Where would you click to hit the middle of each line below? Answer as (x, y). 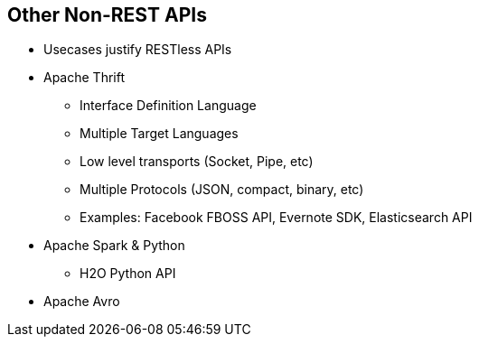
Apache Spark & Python (114, 246)
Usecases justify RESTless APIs (138, 50)
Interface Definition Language (168, 106)
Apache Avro (82, 302)
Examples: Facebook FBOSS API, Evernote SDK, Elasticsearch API (276, 218)
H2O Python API (128, 274)
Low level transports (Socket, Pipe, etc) (197, 162)
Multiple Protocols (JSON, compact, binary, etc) (222, 190)
